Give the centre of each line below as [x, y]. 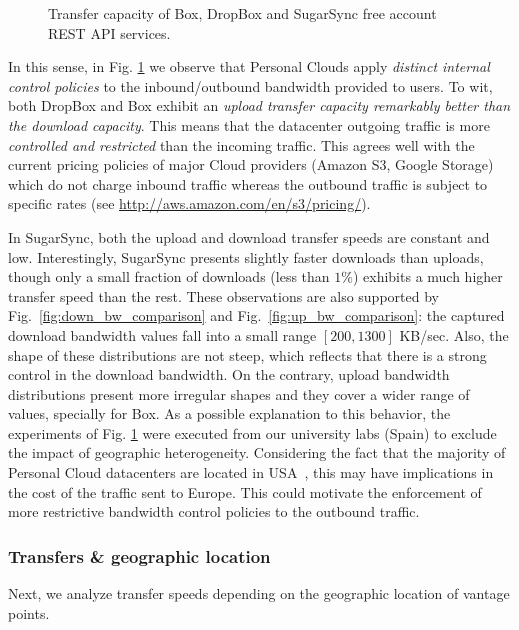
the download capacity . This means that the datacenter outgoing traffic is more [249, 124]
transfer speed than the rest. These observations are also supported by [223, 295]
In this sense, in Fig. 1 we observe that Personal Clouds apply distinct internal [249, 66]
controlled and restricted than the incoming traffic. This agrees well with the [241, 144]
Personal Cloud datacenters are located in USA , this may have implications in [251, 472]
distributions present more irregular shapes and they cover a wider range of [239, 393]
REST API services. [109, 32]
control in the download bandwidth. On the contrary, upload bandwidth [229, 374]
